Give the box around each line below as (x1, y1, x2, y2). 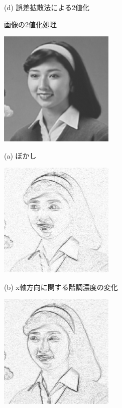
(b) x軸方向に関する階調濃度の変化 (4, 281, 118, 292)
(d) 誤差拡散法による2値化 (4, 2, 89, 12)
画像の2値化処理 (4, 19, 57, 29)
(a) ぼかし (4, 150, 37, 161)
